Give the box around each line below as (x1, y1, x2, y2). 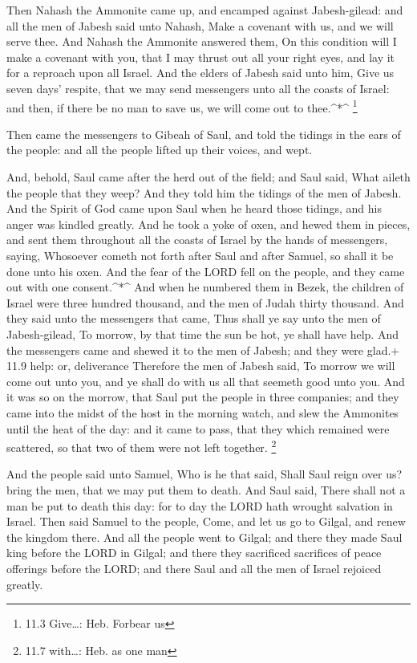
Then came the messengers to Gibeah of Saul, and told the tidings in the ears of (6, 125, 401, 142)
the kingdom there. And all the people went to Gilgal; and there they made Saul (6, 528, 403, 545)
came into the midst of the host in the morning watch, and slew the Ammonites (6, 404, 399, 421)
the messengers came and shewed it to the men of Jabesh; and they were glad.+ (6, 341, 400, 358)
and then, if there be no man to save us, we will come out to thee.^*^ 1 (6, 96, 358, 116)
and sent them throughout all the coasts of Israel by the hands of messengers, (6, 231, 388, 248)
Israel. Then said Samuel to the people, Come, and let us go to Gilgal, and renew (6, 513, 406, 530)
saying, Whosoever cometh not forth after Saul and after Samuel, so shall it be (6, 246, 394, 263)
